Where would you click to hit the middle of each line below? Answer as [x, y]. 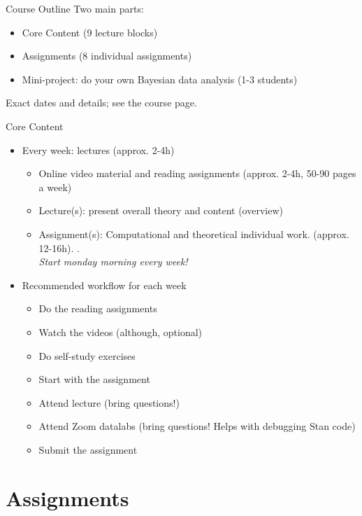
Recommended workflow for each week [104, 285]
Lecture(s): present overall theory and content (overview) [161, 210]
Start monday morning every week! [113, 262]
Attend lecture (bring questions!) [109, 402]
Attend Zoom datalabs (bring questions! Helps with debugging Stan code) [197, 426]
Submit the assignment [88, 449]
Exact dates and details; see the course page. [101, 103]
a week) [55, 187]
